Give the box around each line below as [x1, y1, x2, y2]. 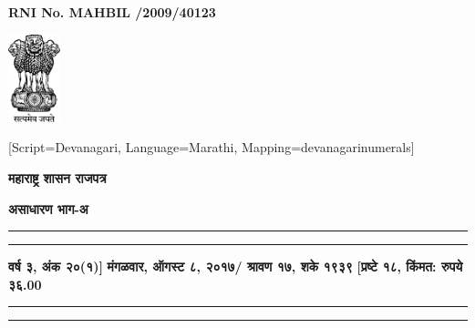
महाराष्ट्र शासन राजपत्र [8, 168, 107, 187]
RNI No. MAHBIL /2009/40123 [8, 3, 216, 21]
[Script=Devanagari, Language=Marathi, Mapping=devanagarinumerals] [8, 138, 415, 157]
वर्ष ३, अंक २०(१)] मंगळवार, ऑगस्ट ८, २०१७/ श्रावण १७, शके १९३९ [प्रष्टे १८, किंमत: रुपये [8, 257, 463, 276]
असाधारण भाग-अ [8, 199, 88, 218]
